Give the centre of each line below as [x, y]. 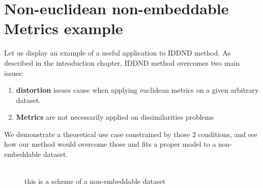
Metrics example [64, 28]
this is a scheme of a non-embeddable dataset [95, 181]
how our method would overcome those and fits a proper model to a [110, 144]
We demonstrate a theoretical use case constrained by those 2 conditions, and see [131, 134]
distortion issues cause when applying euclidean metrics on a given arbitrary [137, 90]
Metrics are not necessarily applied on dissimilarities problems [115, 117]
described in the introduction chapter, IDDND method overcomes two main [122, 62]
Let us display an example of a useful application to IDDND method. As [118, 53]
